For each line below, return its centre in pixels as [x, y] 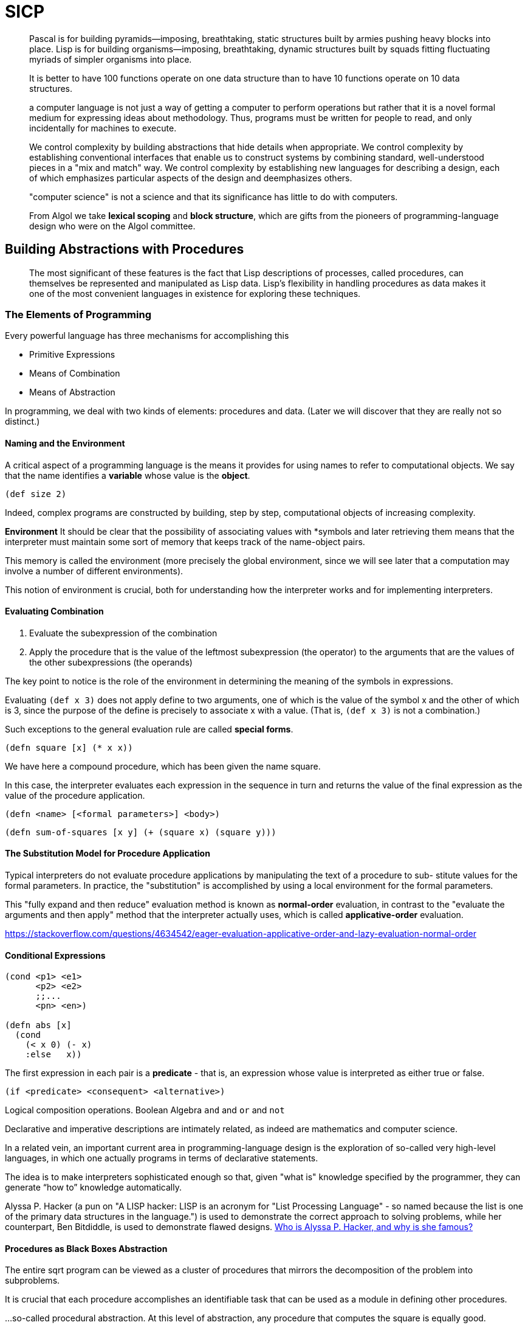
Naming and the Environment [65, 443]
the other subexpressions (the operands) [111, 662]
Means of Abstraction [72, 392]
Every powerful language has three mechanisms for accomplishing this [147, 336]
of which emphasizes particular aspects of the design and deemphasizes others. [191, 178]
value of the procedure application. [75, 795]
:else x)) [53, 1055]
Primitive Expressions [72, 355]
